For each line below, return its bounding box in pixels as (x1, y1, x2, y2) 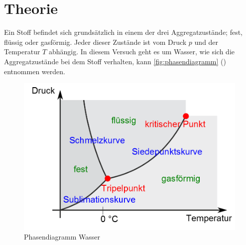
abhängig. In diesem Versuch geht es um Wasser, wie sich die (48, 46, 235, 57)
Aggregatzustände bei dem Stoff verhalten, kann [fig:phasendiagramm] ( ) (4, 56, 226, 66)
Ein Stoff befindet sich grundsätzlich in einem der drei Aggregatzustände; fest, (4, 27, 243, 37)
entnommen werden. (4, 66, 65, 76)
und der (194, 36, 219, 47)
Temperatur (4, 46, 40, 57)
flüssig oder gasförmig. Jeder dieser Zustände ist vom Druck (4, 36, 187, 47)
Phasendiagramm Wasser (24, 232, 100, 242)
